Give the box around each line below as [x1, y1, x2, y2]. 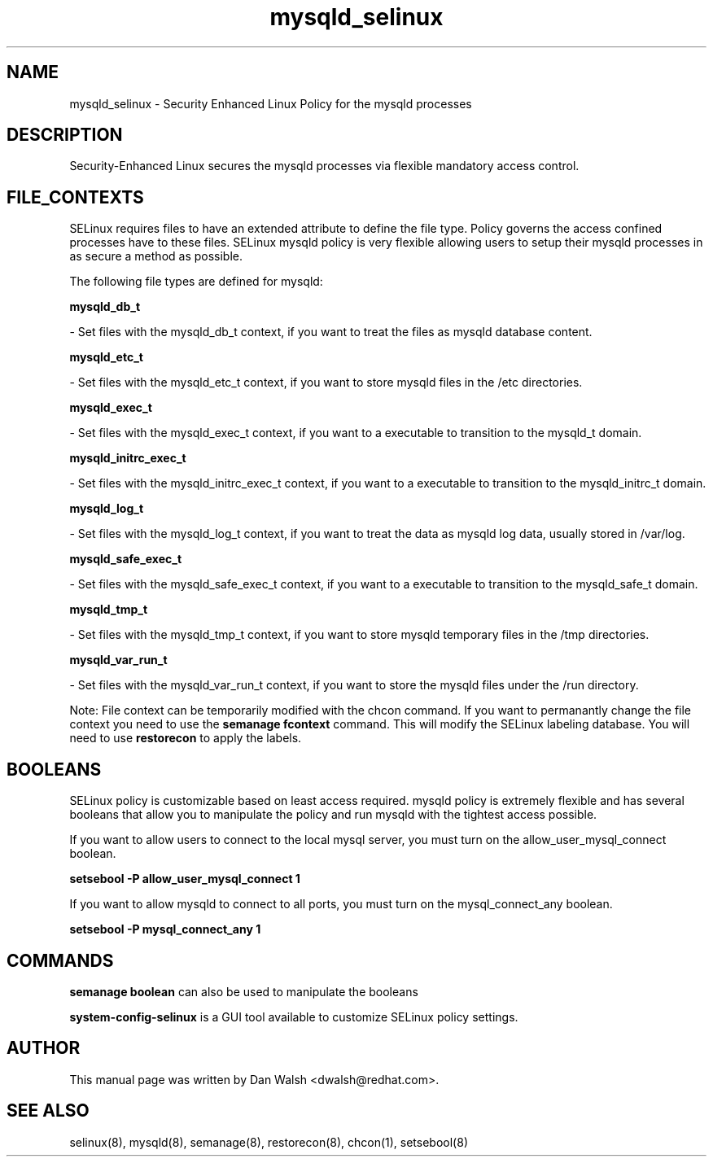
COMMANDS [7, 950, 114, 971]
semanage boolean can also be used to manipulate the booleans [69, 984, 418, 999]
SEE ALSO [7, 1100, 90, 1121]
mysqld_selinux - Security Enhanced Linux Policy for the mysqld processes [69, 96, 472, 111]
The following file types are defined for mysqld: [69, 274, 323, 289]
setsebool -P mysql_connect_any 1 [69, 922, 261, 937]
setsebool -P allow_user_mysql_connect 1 [69, 872, 300, 886]
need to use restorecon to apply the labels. [69, 731, 302, 745]
